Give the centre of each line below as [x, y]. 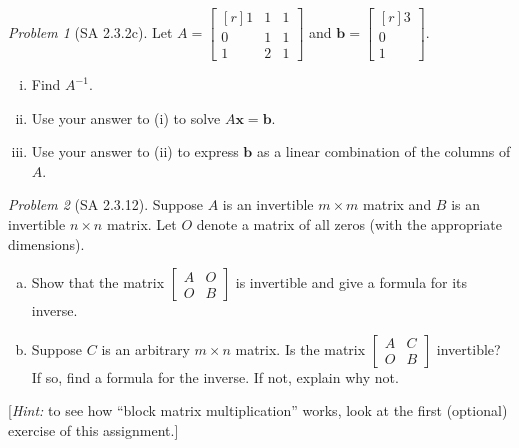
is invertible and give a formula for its [351, 282]
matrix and [397, 204]
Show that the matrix [98, 282]
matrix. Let [141, 224]
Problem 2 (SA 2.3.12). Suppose [106, 204]
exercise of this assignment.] [93, 430]
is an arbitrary [145, 348]
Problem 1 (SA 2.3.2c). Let [90, 32]
